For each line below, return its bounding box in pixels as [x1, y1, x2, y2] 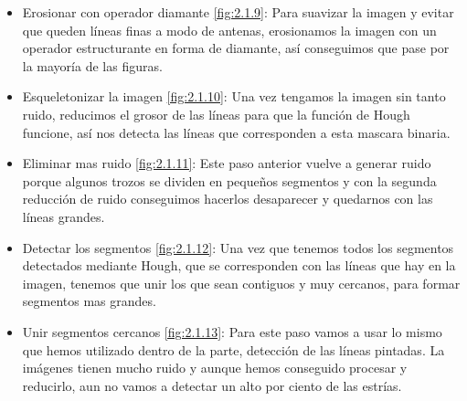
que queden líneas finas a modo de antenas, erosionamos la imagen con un [22, 20, 437, 39]
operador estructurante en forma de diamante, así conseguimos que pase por [22, 38, 450, 58]
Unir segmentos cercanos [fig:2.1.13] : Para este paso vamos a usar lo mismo [22, 322, 442, 341]
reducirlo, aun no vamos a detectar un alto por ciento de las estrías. [22, 375, 402, 395]
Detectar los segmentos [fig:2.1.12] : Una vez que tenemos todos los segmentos [22, 237, 454, 257]
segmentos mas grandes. [22, 291, 156, 311]
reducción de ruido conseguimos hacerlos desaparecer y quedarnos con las [22, 189, 433, 208]
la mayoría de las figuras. [22, 56, 163, 75]
